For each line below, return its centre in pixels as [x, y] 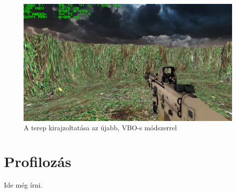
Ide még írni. [23, 184]
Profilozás [38, 161]
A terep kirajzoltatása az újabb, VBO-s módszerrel [100, 128]
